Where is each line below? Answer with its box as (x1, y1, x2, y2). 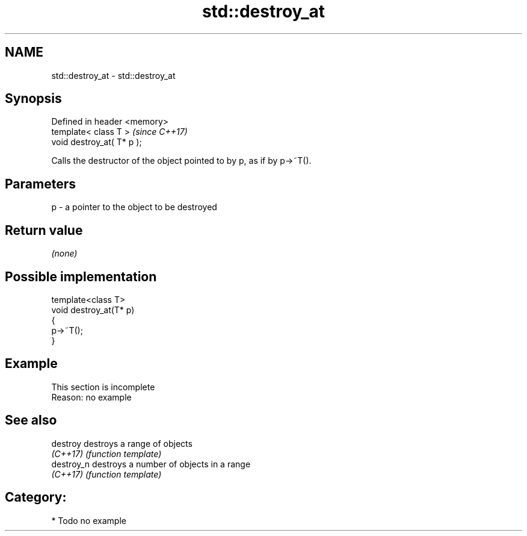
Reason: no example (51, 391, 132, 402)
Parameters (5, 176, 76, 192)
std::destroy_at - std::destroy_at (51, 70, 176, 81)
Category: (5, 490, 67, 505)
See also (5, 413, 57, 428)
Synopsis (5, 91, 62, 107)
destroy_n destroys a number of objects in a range (51, 458, 251, 469)
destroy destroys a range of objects (51, 438, 193, 449)
